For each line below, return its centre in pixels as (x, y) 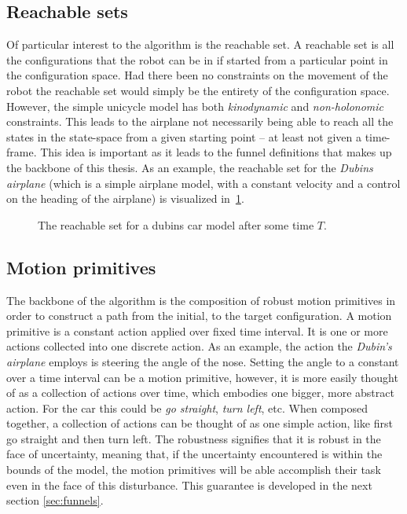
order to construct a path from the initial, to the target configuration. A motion (199, 316)
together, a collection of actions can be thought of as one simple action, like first (200, 423)
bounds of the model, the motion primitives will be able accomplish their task (194, 470)
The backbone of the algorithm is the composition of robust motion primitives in (201, 300)
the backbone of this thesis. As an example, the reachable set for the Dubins (190, 167)
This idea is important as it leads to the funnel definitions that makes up (216, 152)
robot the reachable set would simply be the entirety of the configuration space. (198, 90)
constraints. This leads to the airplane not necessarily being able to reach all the (200, 121)
